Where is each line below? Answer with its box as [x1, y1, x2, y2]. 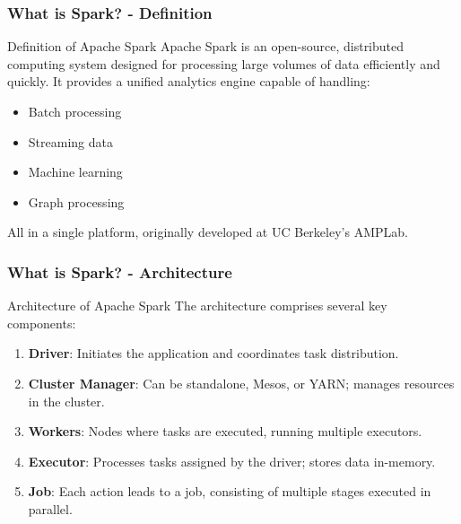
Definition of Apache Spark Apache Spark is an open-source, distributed [7, 37, 404, 56]
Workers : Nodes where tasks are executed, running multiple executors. [28, 422, 422, 441]
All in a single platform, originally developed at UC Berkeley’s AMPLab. [7, 223, 408, 241]
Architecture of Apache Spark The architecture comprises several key [7, 296, 387, 315]
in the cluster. [28, 391, 105, 410]
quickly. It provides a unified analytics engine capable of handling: [7, 72, 370, 91]
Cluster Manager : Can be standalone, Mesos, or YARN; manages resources [28, 373, 455, 392]
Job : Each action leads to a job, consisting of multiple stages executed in [28, 482, 431, 501]
